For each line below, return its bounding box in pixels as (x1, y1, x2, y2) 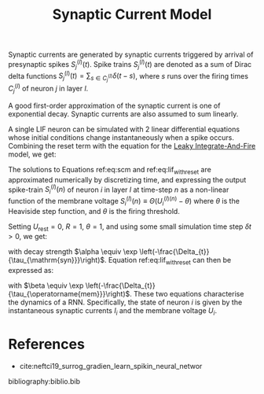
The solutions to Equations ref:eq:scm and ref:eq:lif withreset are (8, 164, 212, 176)
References (8, 336, 85, 353)
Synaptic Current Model (52, 6, 212, 24)
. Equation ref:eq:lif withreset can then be (104, 256, 232, 267)
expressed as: (8, 266, 53, 275)
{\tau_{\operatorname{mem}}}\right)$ (8, 289, 130, 299)
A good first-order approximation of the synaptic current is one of (8, 101, 221, 110)
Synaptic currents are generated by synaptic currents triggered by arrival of (8, 50, 254, 60)
